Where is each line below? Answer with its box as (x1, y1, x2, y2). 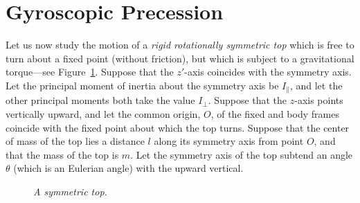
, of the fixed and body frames (210, 106, 339, 121)
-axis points (294, 93, 343, 107)
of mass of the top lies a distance (6, 134, 145, 148)
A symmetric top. (33, 184, 107, 198)
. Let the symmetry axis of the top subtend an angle (130, 147, 353, 161)
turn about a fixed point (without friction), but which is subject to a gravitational (6, 51, 354, 65)
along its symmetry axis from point (154, 134, 304, 148)
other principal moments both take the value (6, 93, 195, 107)
